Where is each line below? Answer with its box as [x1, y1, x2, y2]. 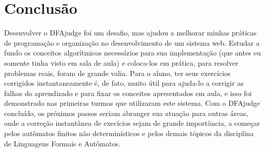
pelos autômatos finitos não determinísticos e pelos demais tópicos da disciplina [4, 128, 254, 139]
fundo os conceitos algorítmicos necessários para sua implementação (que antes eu [4, 47, 261, 58]
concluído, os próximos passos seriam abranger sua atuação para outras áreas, [4, 107, 249, 118]
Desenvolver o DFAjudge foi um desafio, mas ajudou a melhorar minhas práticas [4, 27, 257, 38]
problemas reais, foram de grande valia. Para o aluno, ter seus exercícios [4, 67, 231, 78]
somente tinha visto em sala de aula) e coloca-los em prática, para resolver [4, 57, 238, 68]
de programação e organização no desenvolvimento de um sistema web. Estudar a [4, 37, 260, 48]
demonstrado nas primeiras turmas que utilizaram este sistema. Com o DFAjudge [4, 98, 260, 108]
